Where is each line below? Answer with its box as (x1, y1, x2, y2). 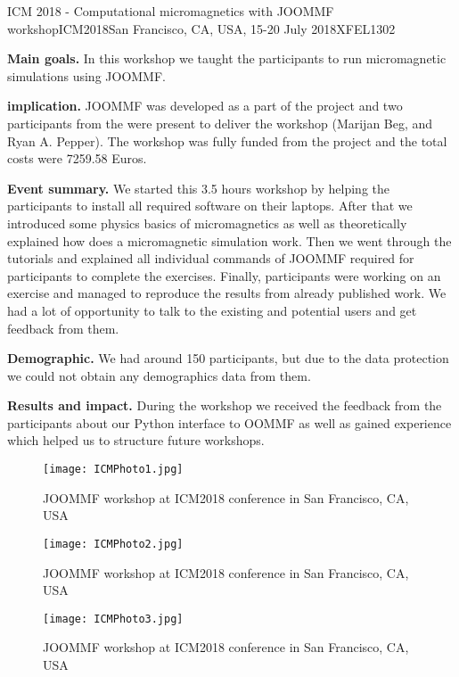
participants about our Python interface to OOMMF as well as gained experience (7, 413, 452, 432)
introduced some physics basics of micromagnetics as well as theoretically (7, 213, 407, 232)
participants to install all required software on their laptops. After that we (7, 196, 413, 215)
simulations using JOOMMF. (7, 66, 166, 85)
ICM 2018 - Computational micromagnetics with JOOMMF (7, 2, 334, 20)
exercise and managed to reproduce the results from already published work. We (7, 284, 447, 302)
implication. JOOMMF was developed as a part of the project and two (7, 96, 403, 115)
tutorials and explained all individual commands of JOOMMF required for (7, 249, 414, 268)
